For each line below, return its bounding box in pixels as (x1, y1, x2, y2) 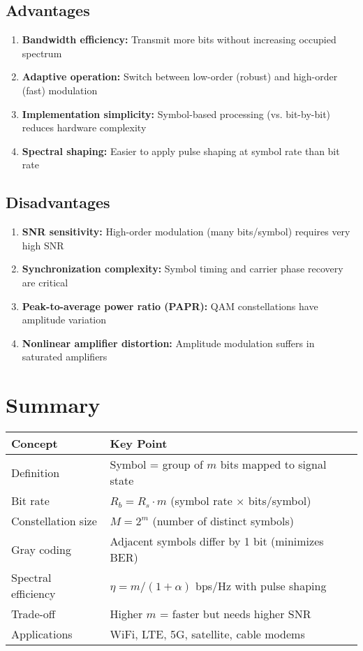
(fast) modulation (22, 82, 98, 97)
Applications (11, 626, 73, 643)
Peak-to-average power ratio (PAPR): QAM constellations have (22, 298, 318, 313)
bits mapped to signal (220, 456, 327, 473)
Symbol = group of (110, 456, 203, 473)
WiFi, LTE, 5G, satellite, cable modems (110, 626, 305, 643)
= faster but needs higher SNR (159, 606, 311, 622)
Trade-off (11, 606, 56, 622)
